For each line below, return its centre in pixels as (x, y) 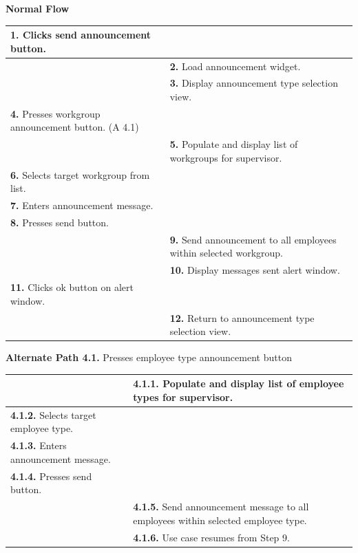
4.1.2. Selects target (53, 414)
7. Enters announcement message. (82, 205)
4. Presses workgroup (55, 113)
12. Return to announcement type (242, 317)
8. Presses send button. (60, 222)
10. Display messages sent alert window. (255, 270)
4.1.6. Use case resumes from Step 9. (211, 537)
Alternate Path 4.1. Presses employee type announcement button (149, 357)
